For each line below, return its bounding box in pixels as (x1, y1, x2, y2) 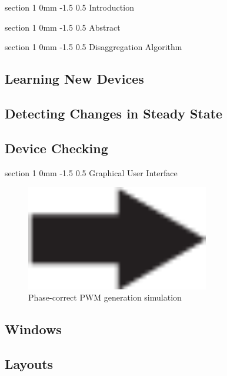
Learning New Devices (5, 70, 144, 88)
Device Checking (5, 138, 108, 157)
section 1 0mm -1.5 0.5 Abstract (5, 21, 121, 33)
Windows (5, 320, 62, 338)
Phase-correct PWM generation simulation (28, 291, 182, 304)
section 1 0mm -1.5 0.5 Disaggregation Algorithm (5, 41, 182, 53)
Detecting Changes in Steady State (5, 104, 223, 122)
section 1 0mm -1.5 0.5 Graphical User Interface (5, 166, 178, 179)
